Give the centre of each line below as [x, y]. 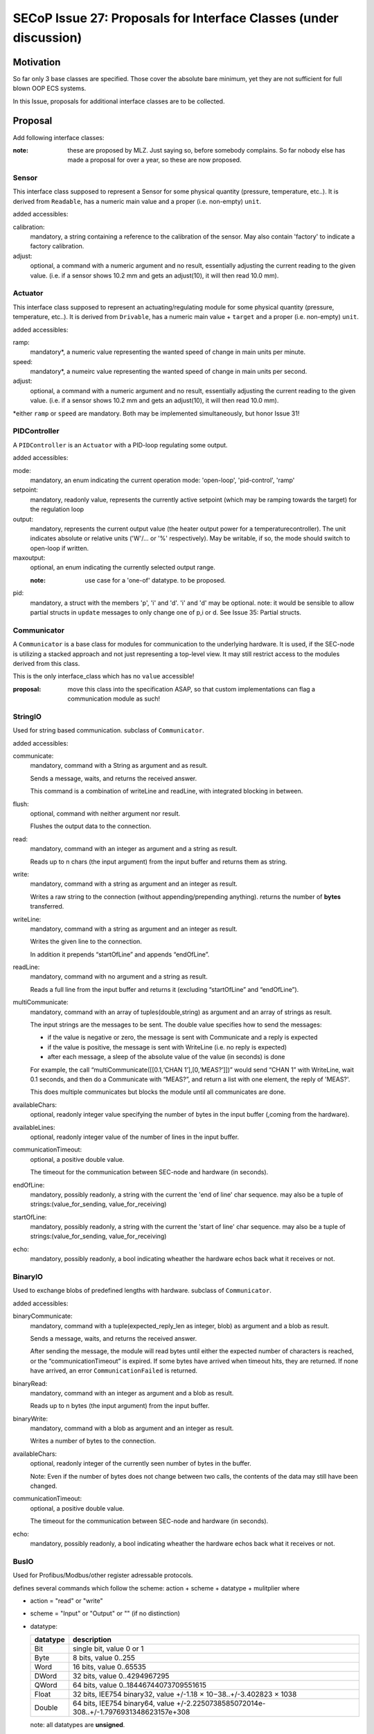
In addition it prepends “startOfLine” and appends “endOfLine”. [120, 954]
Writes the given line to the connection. [86, 942]
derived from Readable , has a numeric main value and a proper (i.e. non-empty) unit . [137, 201]
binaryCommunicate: [43, 1316]
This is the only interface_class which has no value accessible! [104, 676]
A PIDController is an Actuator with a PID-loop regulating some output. [120, 445]
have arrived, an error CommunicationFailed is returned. [114, 1371]
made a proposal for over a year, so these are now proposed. [154, 160]
